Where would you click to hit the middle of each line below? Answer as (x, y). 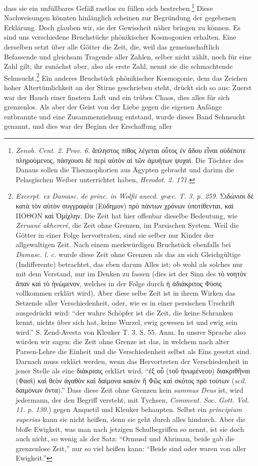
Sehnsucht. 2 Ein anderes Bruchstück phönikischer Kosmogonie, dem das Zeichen (126, 77)
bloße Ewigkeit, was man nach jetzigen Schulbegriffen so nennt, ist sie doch (130, 429)
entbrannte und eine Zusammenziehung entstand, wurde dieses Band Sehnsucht (125, 116)
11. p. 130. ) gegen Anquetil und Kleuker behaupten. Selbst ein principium (129, 409)
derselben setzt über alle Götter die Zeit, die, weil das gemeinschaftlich (112, 47)
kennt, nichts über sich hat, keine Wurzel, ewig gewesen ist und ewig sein (127, 322)
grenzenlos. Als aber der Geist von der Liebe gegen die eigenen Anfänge (113, 107)
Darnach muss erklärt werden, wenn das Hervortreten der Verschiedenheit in (132, 361)
